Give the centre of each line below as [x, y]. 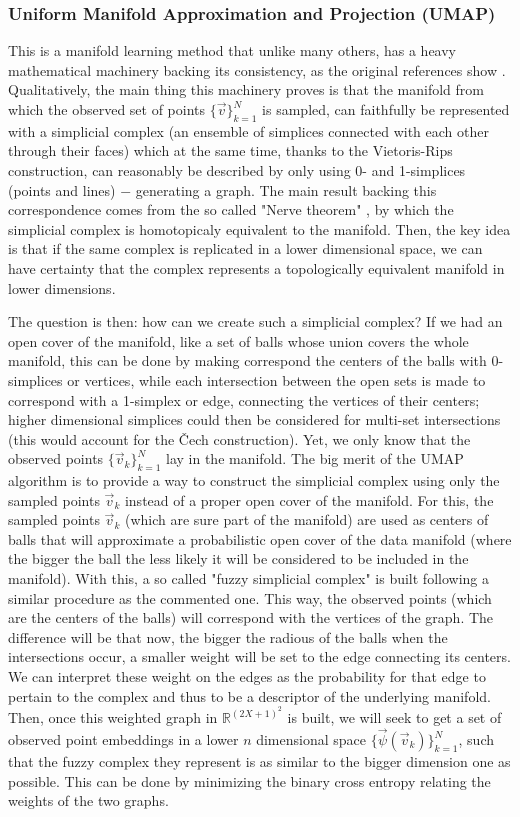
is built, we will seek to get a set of [394, 717]
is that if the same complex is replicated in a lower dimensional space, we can [245, 248]
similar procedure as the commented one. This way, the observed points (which [250, 597]
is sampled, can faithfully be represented [386, 109]
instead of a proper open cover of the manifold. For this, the [309, 499]
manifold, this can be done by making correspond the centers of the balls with [247, 360]
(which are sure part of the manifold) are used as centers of [306, 519]
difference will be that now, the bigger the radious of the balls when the [228, 636]
